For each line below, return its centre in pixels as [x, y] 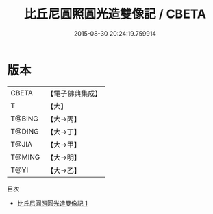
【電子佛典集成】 [74, 93]
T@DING [25, 131]
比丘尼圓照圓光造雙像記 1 [52, 203]
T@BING [25, 119]
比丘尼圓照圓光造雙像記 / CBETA [115, 14]
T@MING [25, 157]
